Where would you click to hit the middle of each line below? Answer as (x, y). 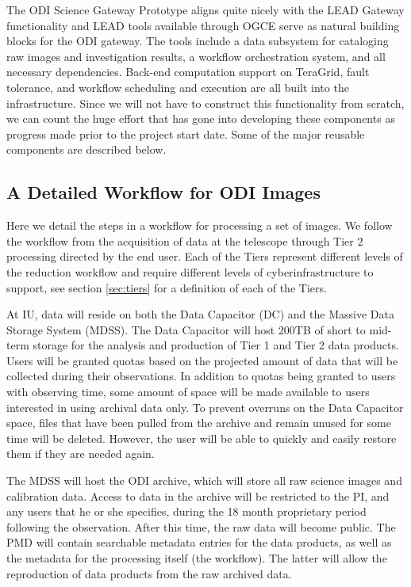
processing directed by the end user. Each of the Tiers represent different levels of (205, 256)
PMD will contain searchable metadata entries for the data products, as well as (199, 542)
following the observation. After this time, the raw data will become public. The (201, 526)
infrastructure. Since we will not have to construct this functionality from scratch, (205, 103)
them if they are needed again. (81, 454)
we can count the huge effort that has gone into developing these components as (201, 118)
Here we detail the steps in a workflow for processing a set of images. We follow (200, 225)
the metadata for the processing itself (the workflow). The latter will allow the (197, 558)
